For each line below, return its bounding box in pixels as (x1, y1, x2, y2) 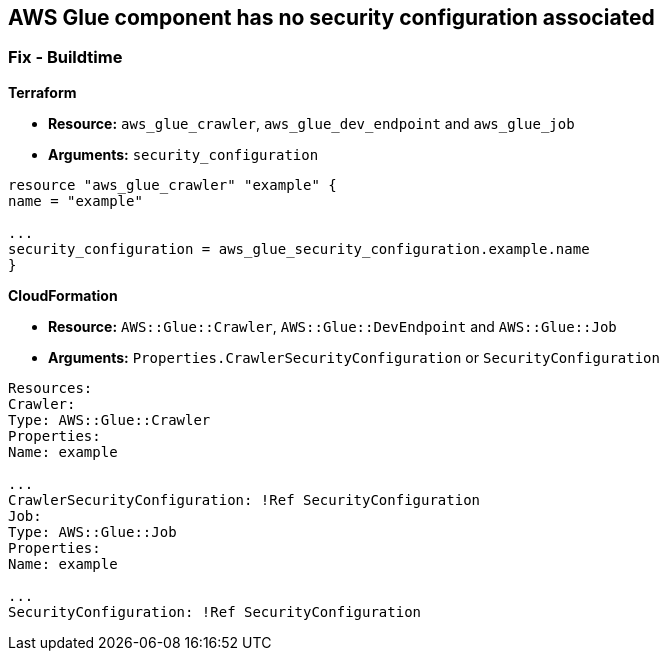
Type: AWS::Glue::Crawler (8, 411, 211, 428)
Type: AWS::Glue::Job (8, 523, 177, 540)
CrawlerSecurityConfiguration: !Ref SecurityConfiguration (8, 491, 481, 508)
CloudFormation (8, 286, 118, 304)
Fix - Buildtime (8, 47, 123, 68)
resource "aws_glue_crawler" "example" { (8, 176, 337, 193)
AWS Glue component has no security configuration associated (8, 5, 655, 30)
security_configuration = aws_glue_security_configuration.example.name (8, 240, 590, 257)
